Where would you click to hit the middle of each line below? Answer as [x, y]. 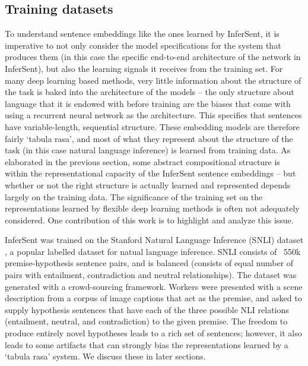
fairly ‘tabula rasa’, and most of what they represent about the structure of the [149, 138]
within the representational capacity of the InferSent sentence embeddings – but [150, 173]
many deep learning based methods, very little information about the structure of [153, 80]
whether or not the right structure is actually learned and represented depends [148, 184]
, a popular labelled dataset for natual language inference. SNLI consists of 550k [153, 251]
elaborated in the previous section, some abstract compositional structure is [142, 161]
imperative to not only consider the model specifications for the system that [143, 45]
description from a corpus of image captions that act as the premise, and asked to [153, 298]
